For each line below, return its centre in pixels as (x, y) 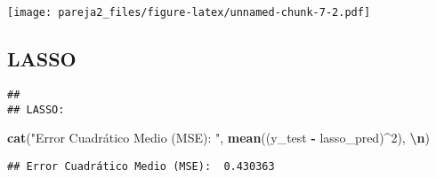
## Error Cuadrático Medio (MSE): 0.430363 (141, 166)
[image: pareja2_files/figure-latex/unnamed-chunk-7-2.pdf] (189, 12)
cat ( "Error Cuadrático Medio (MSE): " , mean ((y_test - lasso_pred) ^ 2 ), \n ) (218, 138)
